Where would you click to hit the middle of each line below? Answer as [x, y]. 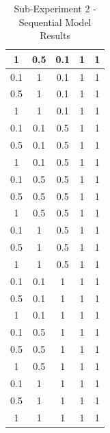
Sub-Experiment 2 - [55, 8]
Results [55, 35]
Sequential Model [55, 22]
